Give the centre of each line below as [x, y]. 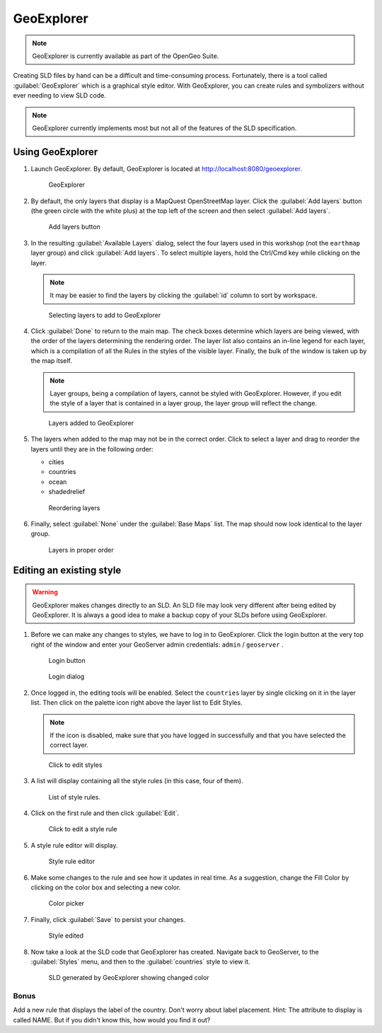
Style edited [66, 936]
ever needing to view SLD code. [59, 96]
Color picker [66, 904]
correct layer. [69, 745]
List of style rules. [74, 797]
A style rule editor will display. [74, 845]
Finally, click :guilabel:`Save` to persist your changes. [108, 919]
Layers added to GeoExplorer [91, 423]
